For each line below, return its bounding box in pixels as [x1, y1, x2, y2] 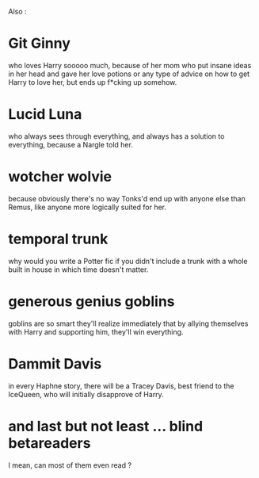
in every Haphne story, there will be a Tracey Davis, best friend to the [8, 380, 234, 391]
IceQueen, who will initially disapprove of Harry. [8, 389, 164, 399]
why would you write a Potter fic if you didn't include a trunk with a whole [8, 256, 248, 266]
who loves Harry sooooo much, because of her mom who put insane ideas [8, 60, 252, 70]
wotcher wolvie [8, 168, 112, 185]
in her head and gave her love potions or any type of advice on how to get [8, 69, 250, 78]
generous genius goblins [8, 293, 176, 310]
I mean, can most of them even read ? [8, 460, 132, 470]
